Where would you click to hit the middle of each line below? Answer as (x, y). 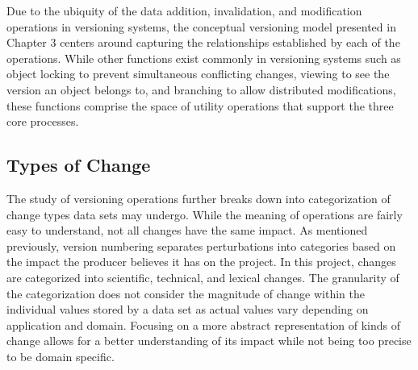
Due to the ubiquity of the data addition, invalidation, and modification (184, 10)
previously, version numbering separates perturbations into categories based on (201, 245)
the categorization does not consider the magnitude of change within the (186, 293)
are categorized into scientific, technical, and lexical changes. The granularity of (203, 277)
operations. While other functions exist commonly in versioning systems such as (204, 58)
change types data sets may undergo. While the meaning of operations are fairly (205, 214)
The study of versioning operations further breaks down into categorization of (199, 198)
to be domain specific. (61, 356)
